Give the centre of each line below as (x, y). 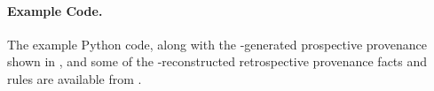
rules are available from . (75, 78)
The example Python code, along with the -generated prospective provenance (217, 44)
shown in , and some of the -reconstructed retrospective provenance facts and (217, 61)
